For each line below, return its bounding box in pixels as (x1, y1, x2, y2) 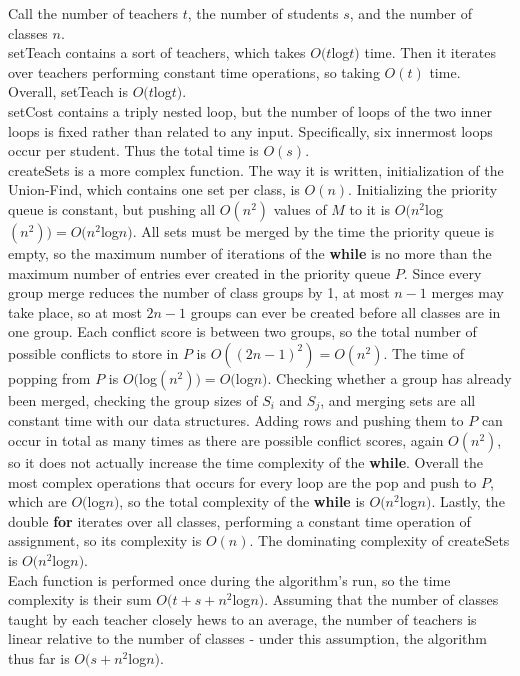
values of (273, 198, 327, 219)
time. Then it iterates (364, 42, 497, 63)
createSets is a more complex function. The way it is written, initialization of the (8, 159, 504, 180)
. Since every (403, 262, 482, 283)
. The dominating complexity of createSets (249, 530, 510, 551)
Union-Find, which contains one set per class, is (8, 179, 300, 200)
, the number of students (187, 3, 339, 23)
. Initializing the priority (348, 179, 498, 200)
